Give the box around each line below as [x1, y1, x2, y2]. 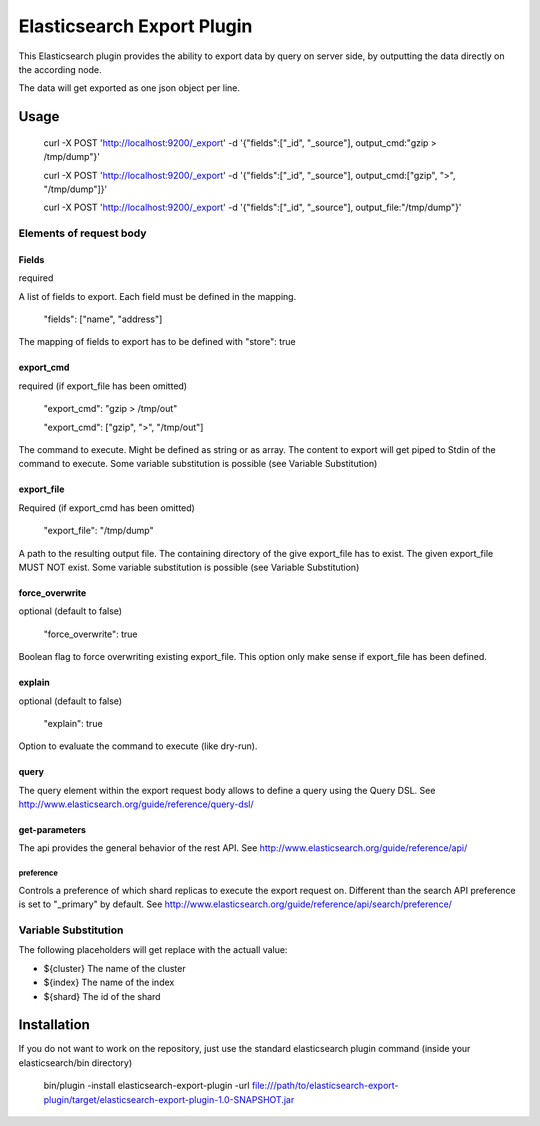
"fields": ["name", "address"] [43, 313, 163, 325]
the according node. [18, 63, 102, 75]
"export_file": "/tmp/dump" [43, 525, 154, 537]
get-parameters [18, 824, 87, 836]
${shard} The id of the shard [43, 990, 161, 1002]
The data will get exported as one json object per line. [18, 82, 240, 94]
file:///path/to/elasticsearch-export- [251, 1080, 399, 1092]
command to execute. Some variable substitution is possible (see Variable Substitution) [18, 458, 378, 470]
